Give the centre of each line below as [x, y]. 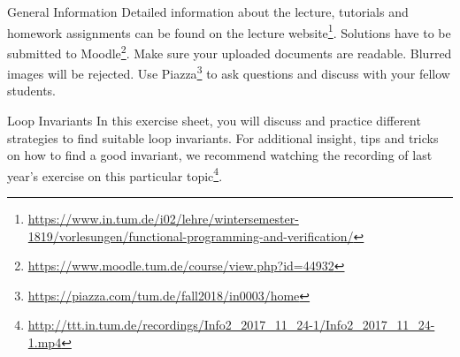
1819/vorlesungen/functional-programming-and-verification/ [191, 235]
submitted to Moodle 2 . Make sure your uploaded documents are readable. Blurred [230, 51]
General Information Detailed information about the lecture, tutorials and [208, 11]
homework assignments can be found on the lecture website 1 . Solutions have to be [229, 31]
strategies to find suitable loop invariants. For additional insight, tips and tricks [223, 137]
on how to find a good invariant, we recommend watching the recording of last [220, 155]
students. [31, 91]
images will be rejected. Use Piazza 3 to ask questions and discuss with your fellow [229, 72]
